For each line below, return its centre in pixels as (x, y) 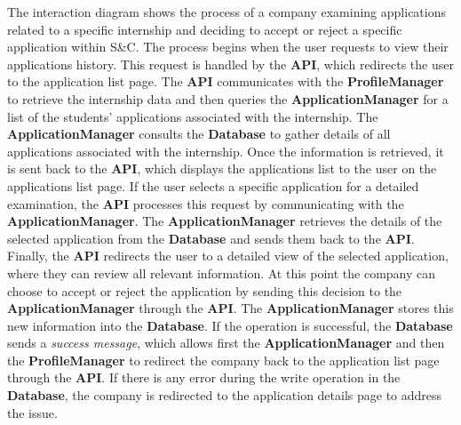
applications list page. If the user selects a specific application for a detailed (213, 185)
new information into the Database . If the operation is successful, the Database (230, 325)
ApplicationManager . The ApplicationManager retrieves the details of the (225, 221)
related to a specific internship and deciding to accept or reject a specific (205, 29)
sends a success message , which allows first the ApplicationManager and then (226, 343)
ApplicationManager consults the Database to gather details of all (199, 134)
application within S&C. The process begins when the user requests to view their (228, 47)
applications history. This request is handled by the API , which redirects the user (230, 64)
